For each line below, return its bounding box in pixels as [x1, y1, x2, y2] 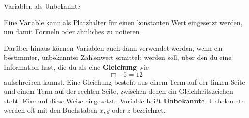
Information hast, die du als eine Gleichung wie [4, 61, 149, 72]
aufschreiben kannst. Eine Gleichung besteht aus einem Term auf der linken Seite [4, 76, 245, 87]
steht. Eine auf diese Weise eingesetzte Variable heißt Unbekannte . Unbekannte [4, 95, 245, 105]
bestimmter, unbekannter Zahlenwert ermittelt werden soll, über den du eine [4, 52, 232, 62]
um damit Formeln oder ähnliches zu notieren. [4, 27, 141, 37]
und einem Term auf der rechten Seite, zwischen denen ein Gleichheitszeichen [4, 86, 233, 96]
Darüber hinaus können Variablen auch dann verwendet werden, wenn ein [4, 43, 223, 53]
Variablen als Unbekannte [4, 1, 80, 11]
